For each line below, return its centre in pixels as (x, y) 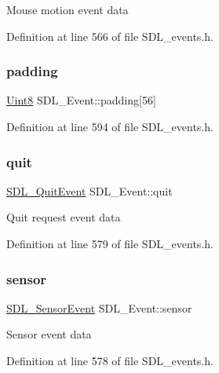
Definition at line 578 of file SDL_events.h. (110, 360)
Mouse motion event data (68, 9)
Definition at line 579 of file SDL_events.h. (110, 243)
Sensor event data (49, 334)
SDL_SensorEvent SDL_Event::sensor (99, 307)
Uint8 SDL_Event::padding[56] (81, 100)
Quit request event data (64, 217)
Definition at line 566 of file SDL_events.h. (110, 36)
